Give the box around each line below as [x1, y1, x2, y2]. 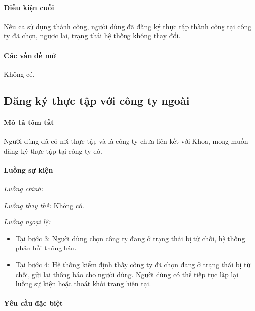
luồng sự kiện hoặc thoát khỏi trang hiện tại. [15, 279, 151, 289]
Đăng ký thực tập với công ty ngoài [4, 93, 190, 108]
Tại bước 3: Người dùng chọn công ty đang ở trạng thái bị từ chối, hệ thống [15, 233, 245, 243]
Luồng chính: [4, 183, 43, 193]
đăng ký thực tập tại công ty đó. [4, 145, 102, 155]
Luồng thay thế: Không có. [4, 200, 84, 210]
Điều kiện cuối [4, 2, 54, 12]
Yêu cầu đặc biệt [4, 298, 63, 308]
